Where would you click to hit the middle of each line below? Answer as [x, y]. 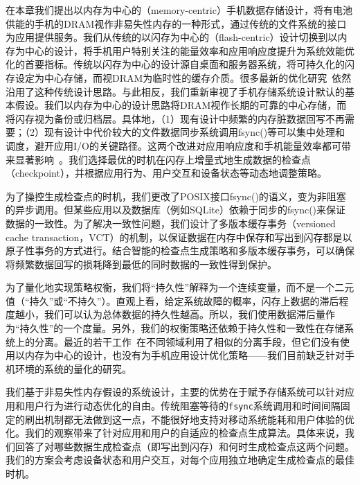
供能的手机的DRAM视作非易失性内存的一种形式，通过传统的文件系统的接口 [176, 23]
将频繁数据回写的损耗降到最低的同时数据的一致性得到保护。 [141, 264]
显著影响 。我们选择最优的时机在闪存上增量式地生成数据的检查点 [163, 159]
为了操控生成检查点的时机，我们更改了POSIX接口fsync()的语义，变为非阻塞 [176, 196]
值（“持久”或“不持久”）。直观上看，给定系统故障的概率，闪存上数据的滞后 [172, 300]
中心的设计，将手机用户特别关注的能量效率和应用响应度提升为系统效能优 [189, 50]
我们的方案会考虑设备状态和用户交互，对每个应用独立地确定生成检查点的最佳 [180, 460]
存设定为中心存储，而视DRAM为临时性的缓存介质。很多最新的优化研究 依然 [179, 77]
